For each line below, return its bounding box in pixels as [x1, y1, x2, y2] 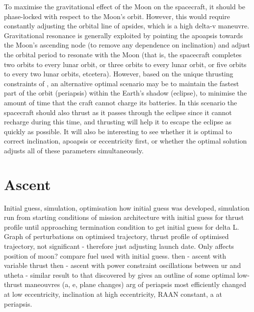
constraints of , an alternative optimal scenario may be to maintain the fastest [4, 78, 239, 88]
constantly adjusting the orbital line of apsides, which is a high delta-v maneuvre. [4, 21, 250, 31]
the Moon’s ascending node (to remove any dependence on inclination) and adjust [4, 40, 250, 50]
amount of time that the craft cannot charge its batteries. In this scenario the [4, 97, 237, 107]
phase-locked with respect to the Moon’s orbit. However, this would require [4, 11, 230, 21]
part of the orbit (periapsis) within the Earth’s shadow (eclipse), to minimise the [4, 88, 247, 98]
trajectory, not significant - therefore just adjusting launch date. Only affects [4, 241, 234, 251]
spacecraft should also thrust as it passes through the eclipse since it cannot [4, 107, 232, 117]
